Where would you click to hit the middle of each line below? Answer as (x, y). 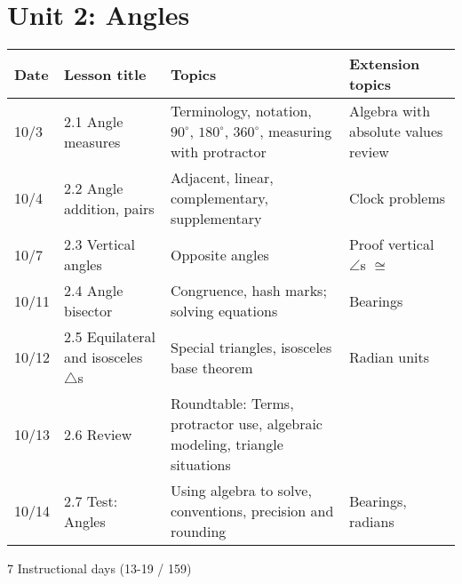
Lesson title (105, 74)
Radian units (389, 357)
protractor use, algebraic (247, 424)
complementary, (219, 198)
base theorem (212, 367)
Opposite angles (220, 254)
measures (92, 141)
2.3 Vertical (100, 244)
